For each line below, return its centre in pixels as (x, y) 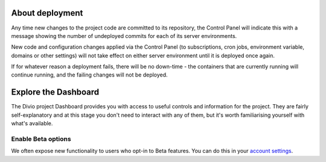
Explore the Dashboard (55, 92)
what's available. (32, 123)
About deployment (47, 13)
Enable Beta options (41, 139)
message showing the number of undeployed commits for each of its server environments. (124, 36)
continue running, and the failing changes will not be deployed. (90, 75)
